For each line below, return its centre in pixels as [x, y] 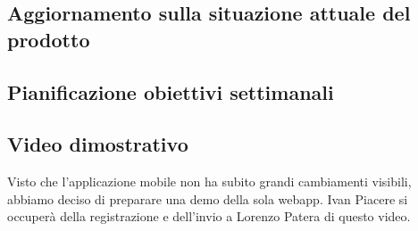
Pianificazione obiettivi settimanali [171, 91]
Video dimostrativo [98, 144]
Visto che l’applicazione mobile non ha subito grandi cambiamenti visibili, [209, 181]
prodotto [49, 39]
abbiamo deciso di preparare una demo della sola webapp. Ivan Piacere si [208, 198]
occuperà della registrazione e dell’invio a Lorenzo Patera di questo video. [209, 216]
